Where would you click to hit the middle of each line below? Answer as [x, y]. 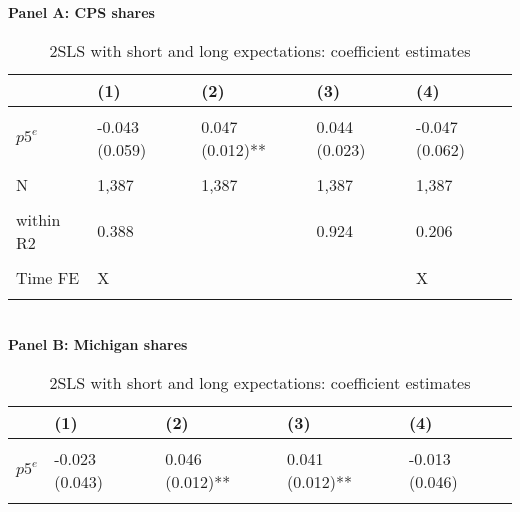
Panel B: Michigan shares [98, 344]
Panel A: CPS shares [81, 12]
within [38, 219]
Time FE [48, 277]
